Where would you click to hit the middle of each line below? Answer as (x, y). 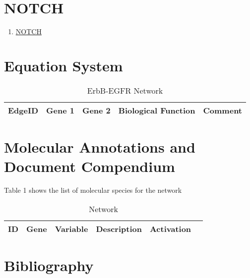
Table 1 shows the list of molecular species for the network (93, 190)
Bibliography (49, 265)
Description (119, 228)
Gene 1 (60, 110)
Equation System (63, 65)
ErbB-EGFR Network (125, 90)
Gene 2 (96, 110)
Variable (71, 228)
